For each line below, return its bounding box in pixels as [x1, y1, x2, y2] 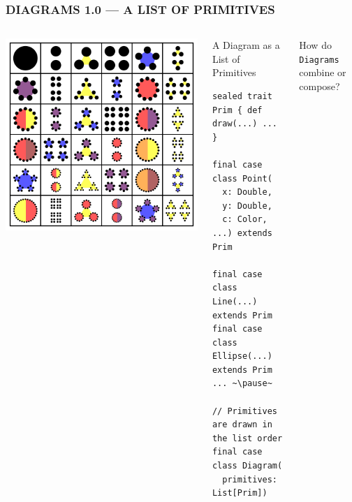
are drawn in [212, 420, 272, 430]
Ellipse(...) [212, 351, 272, 362]
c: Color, [222, 214, 267, 225]
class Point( [212, 173, 272, 184]
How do [299, 38, 332, 52]
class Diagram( [212, 461, 283, 471]
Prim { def [212, 105, 263, 115]
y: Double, [222, 200, 272, 211]
